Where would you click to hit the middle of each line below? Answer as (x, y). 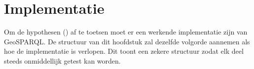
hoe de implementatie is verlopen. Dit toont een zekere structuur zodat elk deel (124, 51)
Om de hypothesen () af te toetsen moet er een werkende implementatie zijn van (126, 32)
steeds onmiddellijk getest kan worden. (62, 60)
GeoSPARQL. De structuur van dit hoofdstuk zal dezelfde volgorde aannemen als (127, 41)
